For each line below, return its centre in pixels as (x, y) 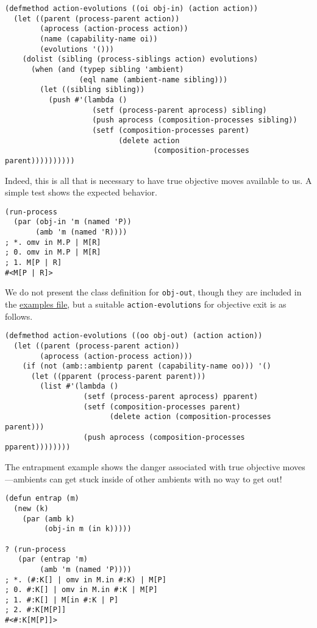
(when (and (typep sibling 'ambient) (107, 69)
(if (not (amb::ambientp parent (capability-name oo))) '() (147, 366)
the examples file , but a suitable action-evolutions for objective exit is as (146, 304)
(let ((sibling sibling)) (92, 90)
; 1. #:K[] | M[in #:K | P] (62, 600)
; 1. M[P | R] (34, 262)
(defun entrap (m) (42, 499)
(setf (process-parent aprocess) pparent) (171, 397)
